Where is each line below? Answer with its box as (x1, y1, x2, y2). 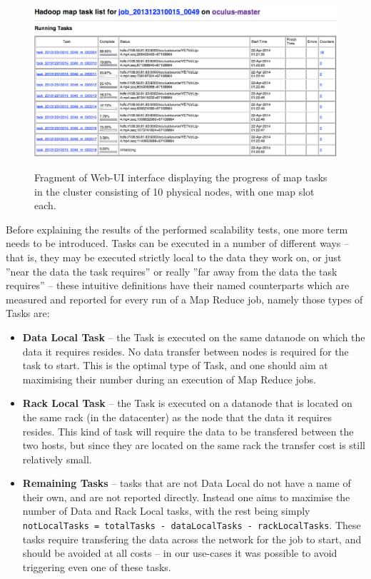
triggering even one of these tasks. (22, 559, 171, 574)
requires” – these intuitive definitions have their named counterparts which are (6, 278, 350, 293)
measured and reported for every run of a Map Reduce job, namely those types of (6, 291, 363, 306)
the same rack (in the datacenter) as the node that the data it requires (22, 409, 332, 424)
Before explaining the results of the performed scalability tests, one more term (6, 221, 348, 236)
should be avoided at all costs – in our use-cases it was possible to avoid (22, 545, 337, 560)
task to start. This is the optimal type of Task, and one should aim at (22, 358, 328, 373)
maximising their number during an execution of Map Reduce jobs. (22, 371, 316, 386)
